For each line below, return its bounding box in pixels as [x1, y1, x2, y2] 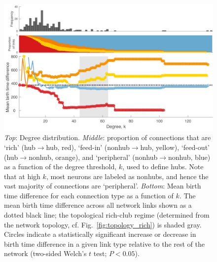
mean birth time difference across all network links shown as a [4, 200, 192, 210]
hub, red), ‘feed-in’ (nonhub [46, 142, 130, 152]
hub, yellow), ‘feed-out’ [140, 142, 210, 152]
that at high [4, 171, 40, 181]
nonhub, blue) [168, 151, 211, 162]
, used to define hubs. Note [122, 161, 204, 172]
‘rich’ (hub [4, 142, 36, 152]
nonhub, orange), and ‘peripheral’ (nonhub [29, 151, 158, 162]
